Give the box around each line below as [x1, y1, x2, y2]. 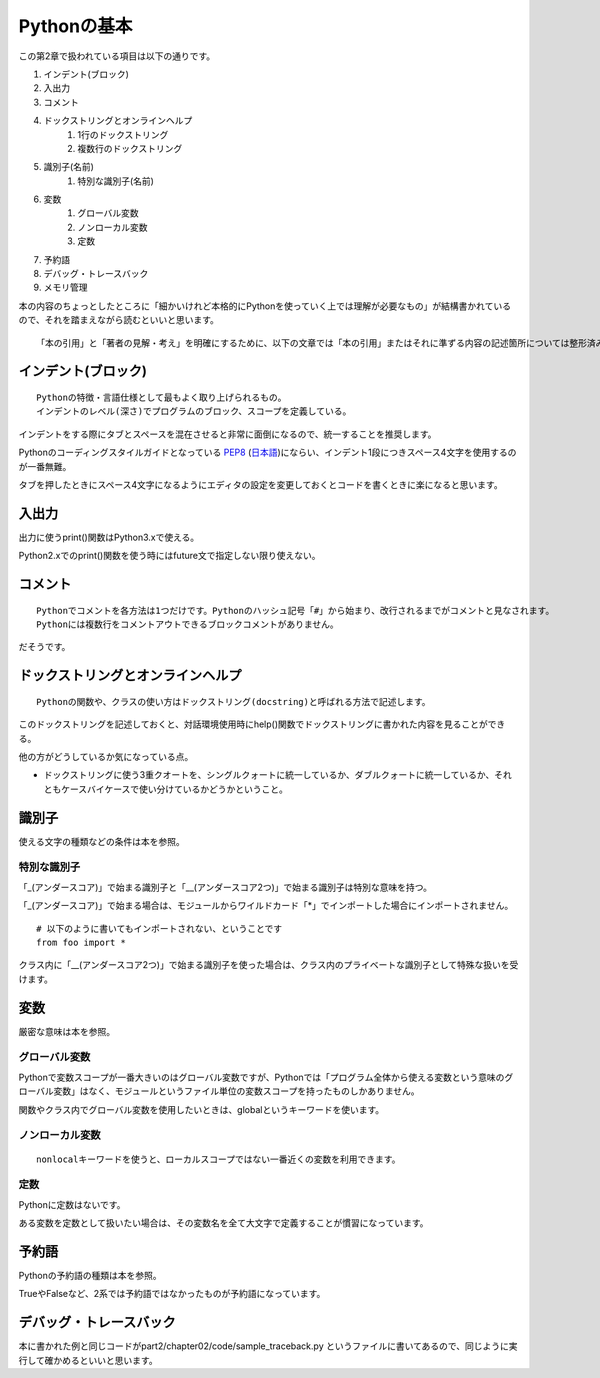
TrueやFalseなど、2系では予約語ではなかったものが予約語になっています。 [18, 1288, 326, 1300]
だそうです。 [18, 641, 71, 653]
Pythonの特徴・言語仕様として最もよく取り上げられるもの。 [36, 391, 287, 403]
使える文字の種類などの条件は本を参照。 [18, 835, 185, 847]
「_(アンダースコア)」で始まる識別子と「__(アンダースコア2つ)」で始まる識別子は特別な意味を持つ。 [18, 881, 433, 893]
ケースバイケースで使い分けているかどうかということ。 [60, 783, 289, 795]
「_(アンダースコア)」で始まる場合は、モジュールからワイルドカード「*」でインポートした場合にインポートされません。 [18, 900, 514, 912]
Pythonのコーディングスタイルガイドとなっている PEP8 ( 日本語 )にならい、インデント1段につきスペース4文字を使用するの [18, 446, 517, 459]
